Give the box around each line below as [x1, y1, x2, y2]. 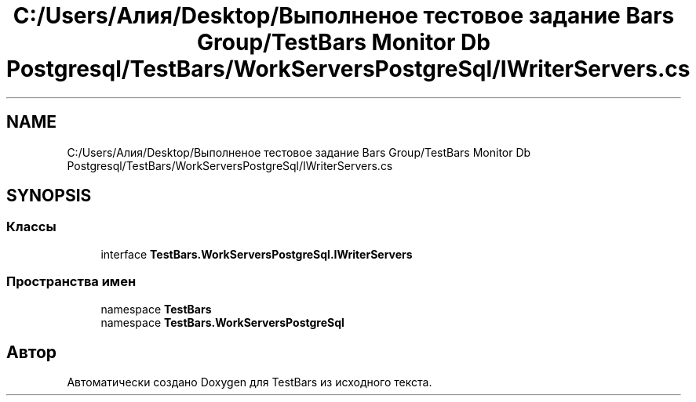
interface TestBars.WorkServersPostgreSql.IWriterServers [100, 247, 413, 261]
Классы [6, 219, 56, 235]
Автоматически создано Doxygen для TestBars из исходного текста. [67, 375, 432, 389]
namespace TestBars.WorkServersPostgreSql [100, 315, 344, 329]
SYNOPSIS [6, 186, 92, 206]
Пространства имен [6, 273, 137, 290]
